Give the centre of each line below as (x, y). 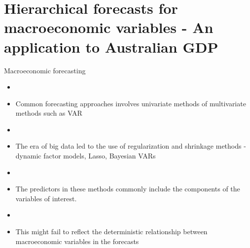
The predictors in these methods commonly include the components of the (128, 189)
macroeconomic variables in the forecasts (77, 241)
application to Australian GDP (111, 46)
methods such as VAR (49, 113)
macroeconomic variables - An (109, 27)
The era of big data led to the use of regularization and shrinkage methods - (131, 146)
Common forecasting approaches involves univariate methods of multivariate (131, 103)
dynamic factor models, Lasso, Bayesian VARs (86, 156)
